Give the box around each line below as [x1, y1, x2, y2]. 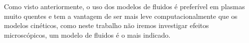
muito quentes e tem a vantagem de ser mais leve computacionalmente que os [4, 11, 238, 21]
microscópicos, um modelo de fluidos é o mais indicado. [4, 29, 171, 40]
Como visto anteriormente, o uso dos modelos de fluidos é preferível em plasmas [4, 1, 245, 11]
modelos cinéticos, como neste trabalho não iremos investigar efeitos [4, 20, 209, 30]
